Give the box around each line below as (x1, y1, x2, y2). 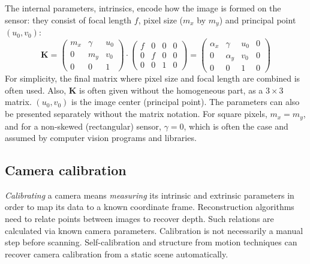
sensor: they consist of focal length (5, 13, 132, 26)
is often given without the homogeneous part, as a (79, 83, 263, 96)
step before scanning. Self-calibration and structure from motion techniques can (5, 236, 297, 248)
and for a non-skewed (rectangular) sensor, (5, 119, 161, 132)
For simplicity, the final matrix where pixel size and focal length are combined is (5, 72, 300, 85)
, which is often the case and (183, 119, 288, 132)
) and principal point (219, 13, 296, 26)
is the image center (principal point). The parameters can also (71, 95, 300, 108)
